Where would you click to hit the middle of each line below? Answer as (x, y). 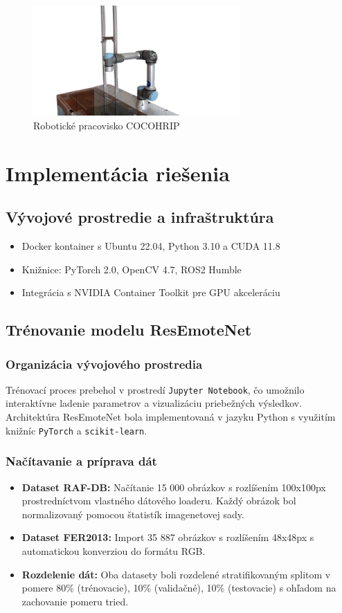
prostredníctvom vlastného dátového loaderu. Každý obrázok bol (159, 501)
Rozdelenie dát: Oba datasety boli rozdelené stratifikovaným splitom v (176, 574)
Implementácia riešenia (118, 173)
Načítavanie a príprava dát (81, 461)
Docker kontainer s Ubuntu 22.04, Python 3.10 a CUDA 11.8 (151, 246)
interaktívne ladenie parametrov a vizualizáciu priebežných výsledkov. (154, 403)
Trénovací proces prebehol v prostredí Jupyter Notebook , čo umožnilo (155, 389)
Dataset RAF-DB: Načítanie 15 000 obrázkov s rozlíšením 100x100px (174, 487)
